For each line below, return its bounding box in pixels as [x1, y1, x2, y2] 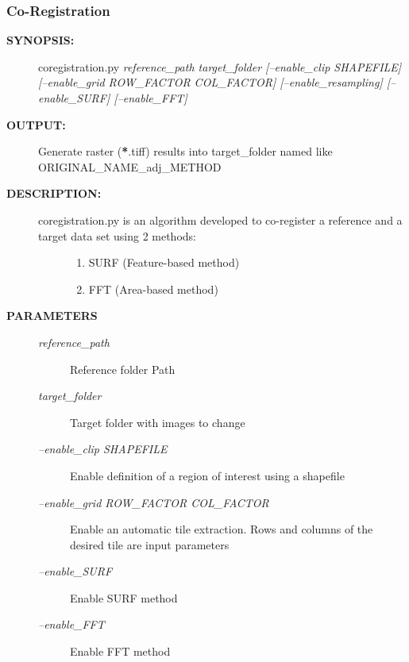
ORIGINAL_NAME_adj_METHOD [38, 158, 222, 175]
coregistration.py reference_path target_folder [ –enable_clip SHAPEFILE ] [38, 58, 402, 75]
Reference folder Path [70, 360, 176, 377]
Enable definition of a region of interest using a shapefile [70, 467, 345, 483]
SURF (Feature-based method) [88, 254, 240, 271]
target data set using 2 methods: [38, 227, 196, 244]
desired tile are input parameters [70, 536, 230, 552]
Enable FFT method [70, 643, 171, 660]
